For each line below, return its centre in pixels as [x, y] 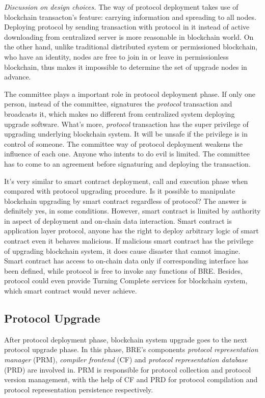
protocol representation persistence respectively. [79, 389]
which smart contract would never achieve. [71, 291]
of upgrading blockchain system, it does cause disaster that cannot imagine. [122, 250]
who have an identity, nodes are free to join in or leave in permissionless [116, 56]
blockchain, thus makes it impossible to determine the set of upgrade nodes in [126, 67]
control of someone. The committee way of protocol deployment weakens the [123, 143]
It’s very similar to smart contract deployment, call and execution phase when [126, 181]
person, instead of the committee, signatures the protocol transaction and [118, 104]
